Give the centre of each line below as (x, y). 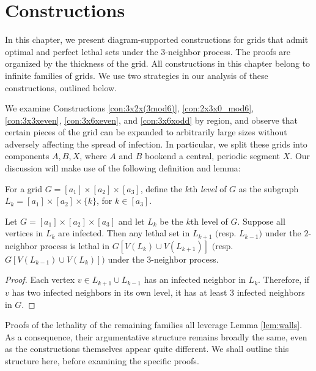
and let (131, 221)
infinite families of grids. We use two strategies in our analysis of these (137, 75)
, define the (161, 188)
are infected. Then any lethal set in (124, 233)
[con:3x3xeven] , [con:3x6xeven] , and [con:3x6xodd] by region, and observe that (151, 120)
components (27, 156)
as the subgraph (269, 188)
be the (171, 221)
